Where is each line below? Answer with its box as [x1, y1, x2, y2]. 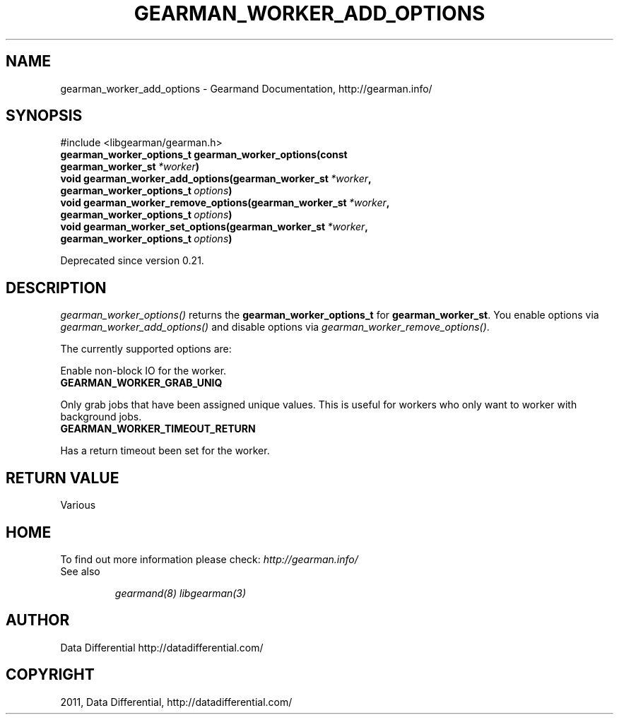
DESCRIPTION [6, 278, 107, 297]
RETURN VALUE [6, 468, 119, 487]
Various [60, 499, 96, 512]
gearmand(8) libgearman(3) [114, 586, 247, 599]
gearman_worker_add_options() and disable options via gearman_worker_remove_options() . [60, 321, 490, 334]
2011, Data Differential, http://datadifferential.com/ [60, 695, 293, 708]
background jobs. [60, 411, 142, 423]
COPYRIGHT [6, 666, 95, 684]
